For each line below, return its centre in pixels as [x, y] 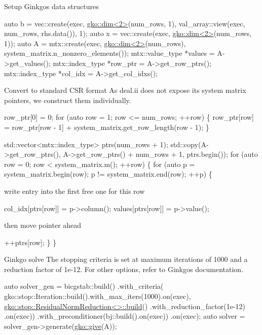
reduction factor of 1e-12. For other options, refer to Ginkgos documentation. [124, 269]
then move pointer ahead [43, 225]
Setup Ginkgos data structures [51, 6]
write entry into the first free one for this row [74, 191]
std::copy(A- [190, 144]
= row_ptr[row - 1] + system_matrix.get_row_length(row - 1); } [107, 127]
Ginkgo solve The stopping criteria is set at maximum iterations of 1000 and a [126, 259]
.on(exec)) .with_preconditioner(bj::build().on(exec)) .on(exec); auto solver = [125, 316]
